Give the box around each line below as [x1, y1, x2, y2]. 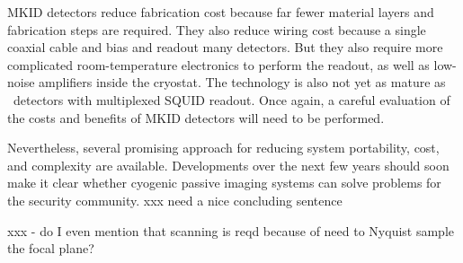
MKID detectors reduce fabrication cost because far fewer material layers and [7, 3, 434, 21]
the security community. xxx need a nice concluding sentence [7, 190, 343, 209]
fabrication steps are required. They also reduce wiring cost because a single [7, 20, 426, 39]
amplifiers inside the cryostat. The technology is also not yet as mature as [39, 73, 446, 92]
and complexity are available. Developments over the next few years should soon [7, 155, 450, 174]
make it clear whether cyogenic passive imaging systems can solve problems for [7, 173, 441, 192]
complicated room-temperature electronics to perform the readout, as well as [7, 55, 430, 74]
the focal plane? [7, 239, 94, 258]
